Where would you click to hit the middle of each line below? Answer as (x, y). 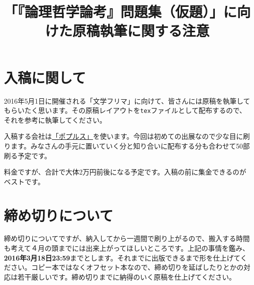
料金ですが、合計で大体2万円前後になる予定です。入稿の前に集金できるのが (125, 172)
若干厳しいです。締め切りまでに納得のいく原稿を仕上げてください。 (127, 276)
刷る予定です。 (28, 155)
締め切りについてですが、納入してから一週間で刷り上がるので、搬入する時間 (127, 238)
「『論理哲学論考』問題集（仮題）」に (121, 11)
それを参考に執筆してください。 (55, 120)
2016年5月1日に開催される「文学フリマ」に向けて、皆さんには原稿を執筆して (127, 100)
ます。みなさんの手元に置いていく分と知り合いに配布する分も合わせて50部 (130, 145)
